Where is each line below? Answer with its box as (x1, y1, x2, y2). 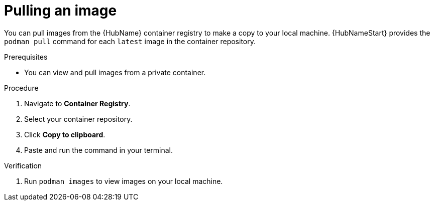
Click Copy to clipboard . (24, 130, 105, 139)
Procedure (4, 83, 39, 92)
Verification (4, 161, 42, 170)
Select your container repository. (24, 114, 133, 123)
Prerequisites (4, 52, 48, 61)
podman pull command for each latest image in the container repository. (4, 37, 256, 46)
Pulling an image (4, 2, 117, 19)
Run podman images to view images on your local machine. (24, 176, 223, 185)
